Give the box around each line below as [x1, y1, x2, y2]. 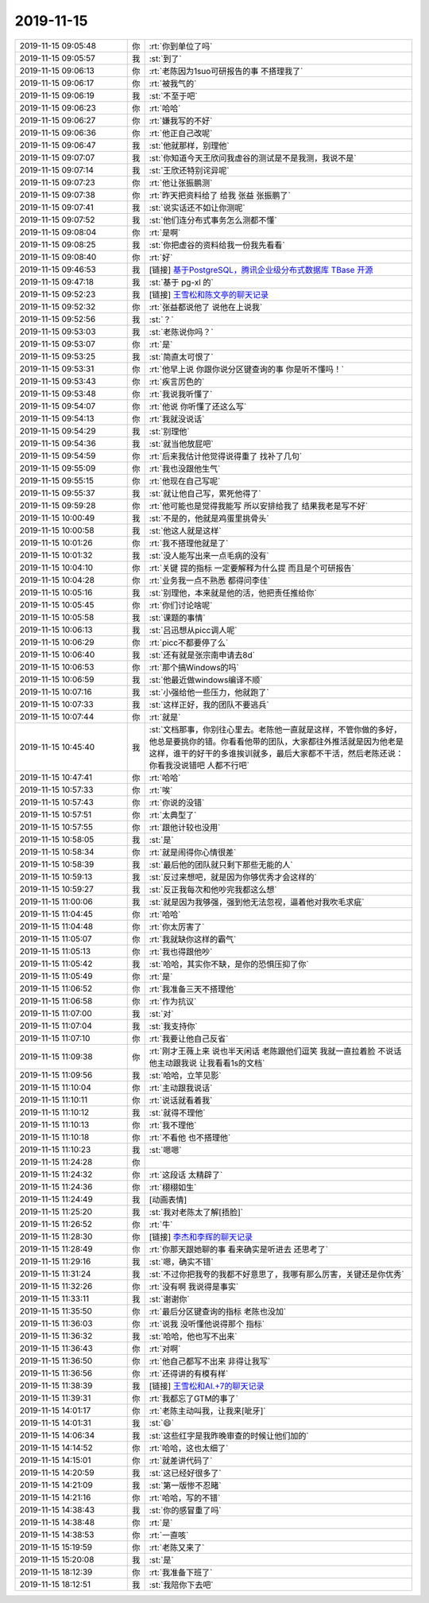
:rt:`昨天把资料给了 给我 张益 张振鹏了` [149, 189, 292, 200]
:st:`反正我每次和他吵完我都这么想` [149, 883, 277, 895]
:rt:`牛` [149, 1219, 173, 1230]
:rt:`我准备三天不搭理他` [149, 983, 237, 994]
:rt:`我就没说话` [149, 413, 205, 425]
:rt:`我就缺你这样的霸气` [149, 933, 237, 945]
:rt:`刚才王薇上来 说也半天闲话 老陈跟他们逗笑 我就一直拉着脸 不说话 [149, 1046, 402, 1057]
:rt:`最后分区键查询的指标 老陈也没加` [149, 1306, 287, 1317]
